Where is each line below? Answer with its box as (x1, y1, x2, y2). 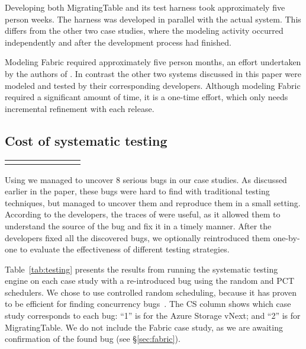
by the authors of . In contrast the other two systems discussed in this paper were (5, 67, 301, 79)
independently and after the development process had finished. (5, 36, 232, 48)
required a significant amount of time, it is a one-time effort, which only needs (5, 91, 288, 103)
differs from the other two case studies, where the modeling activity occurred (5, 24, 284, 37)
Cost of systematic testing (5, 131, 168, 149)
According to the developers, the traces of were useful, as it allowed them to (5, 208, 281, 220)
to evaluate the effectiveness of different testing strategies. (20, 243, 230, 255)
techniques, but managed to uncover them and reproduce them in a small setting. (5, 196, 301, 209)
